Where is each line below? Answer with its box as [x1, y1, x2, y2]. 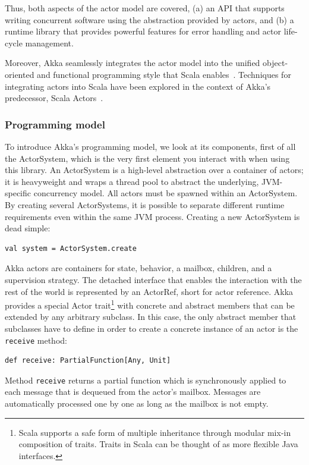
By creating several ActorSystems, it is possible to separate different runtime [5, 198, 285, 210]
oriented [5, 68, 34, 80]
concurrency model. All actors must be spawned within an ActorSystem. [33, 187, 298, 199]
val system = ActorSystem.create [5, 244, 137, 253]
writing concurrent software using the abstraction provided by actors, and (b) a [5, 13, 294, 26]
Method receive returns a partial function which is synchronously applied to [5, 373, 286, 386]
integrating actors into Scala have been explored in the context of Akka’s [5, 80, 271, 92]
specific [5, 187, 31, 199]
